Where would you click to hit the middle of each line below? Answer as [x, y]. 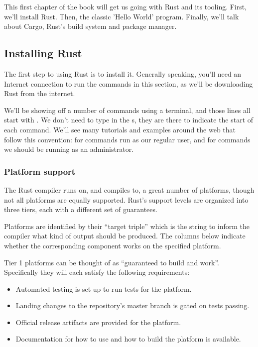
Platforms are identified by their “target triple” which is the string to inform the [127, 226]
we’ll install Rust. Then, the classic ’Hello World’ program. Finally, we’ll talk [122, 16]
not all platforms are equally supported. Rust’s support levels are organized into [126, 199]
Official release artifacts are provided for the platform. [98, 322]
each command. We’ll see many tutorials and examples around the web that [120, 129]
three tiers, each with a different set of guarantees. [81, 209]
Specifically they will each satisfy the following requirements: [97, 272]
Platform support [40, 171]
